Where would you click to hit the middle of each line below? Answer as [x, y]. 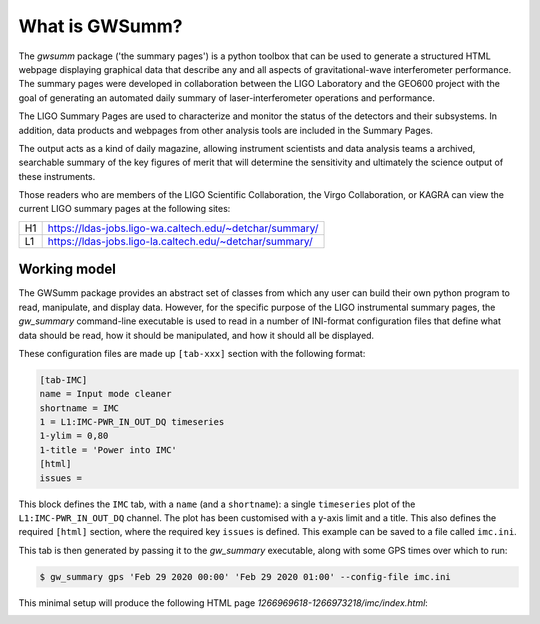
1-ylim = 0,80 [74, 436]
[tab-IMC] [63, 379]
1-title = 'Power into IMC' [108, 449]
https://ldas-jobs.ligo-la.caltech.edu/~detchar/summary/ [180, 241]
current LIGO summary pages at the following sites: [124, 209]
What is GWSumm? [100, 26]
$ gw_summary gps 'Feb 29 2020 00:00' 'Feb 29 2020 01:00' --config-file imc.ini [245, 576]
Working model [67, 269]
